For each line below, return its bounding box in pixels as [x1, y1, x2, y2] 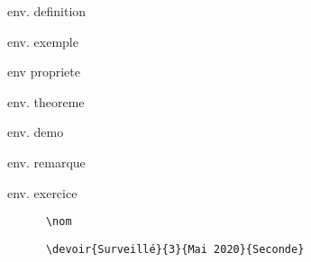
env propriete [7, 62, 80, 81]
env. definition [7, 2, 87, 20]
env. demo [7, 122, 64, 141]
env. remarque [7, 152, 86, 171]
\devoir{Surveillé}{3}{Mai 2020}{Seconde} [45, 242, 305, 256]
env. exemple [7, 32, 78, 50]
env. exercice [7, 183, 78, 202]
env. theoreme [7, 92, 85, 111]
